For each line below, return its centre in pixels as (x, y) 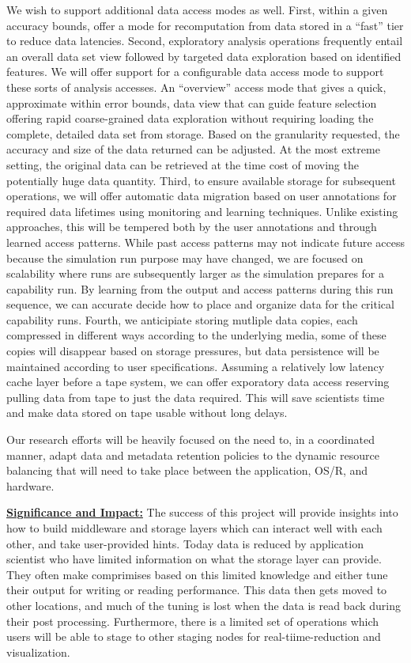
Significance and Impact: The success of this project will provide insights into (202, 512)
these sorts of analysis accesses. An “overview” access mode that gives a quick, (196, 87)
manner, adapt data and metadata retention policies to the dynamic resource (193, 455)
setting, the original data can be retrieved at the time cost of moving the (183, 164)
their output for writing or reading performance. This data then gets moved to (197, 590)
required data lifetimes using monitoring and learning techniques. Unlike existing (202, 211)
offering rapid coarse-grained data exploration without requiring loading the (190, 118)
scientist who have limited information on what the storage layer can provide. (194, 559)
